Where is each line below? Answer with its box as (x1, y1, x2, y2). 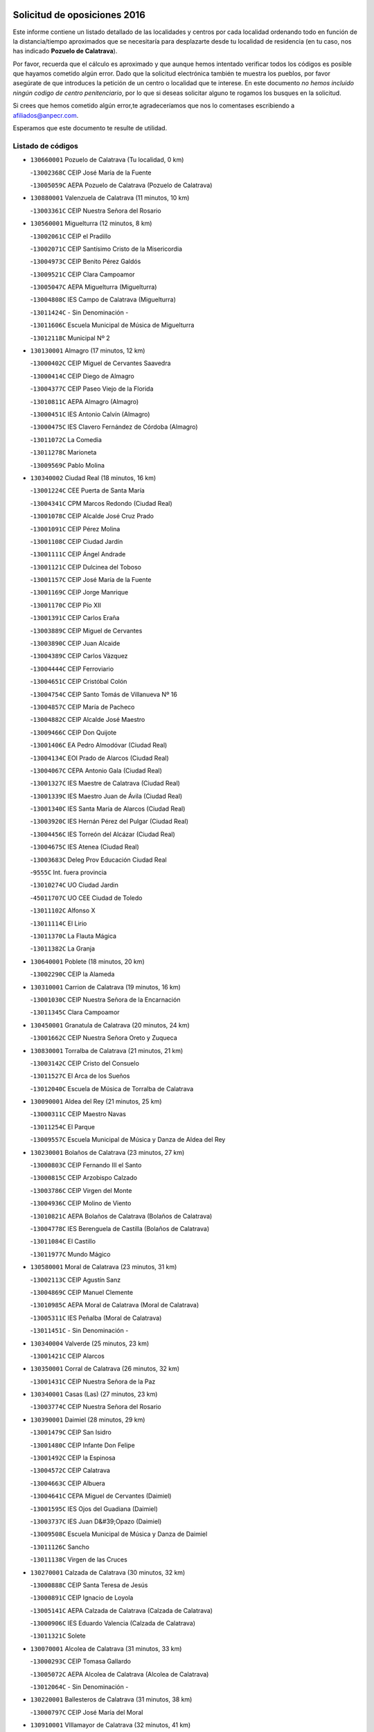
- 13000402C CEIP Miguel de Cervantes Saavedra (30, 359, 171, 367)
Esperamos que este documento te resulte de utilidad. (12, 124, 168, 132)
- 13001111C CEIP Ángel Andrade (30, 550, 126, 558)
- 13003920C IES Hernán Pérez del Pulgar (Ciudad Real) (30, 818, 189, 826)
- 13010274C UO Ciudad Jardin (30, 881, 119, 890)
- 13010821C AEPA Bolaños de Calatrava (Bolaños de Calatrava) (30, 1212, 213, 1220)
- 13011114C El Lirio (30, 919, 87, 928)
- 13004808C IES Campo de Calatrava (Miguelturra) (30, 295, 177, 304)
